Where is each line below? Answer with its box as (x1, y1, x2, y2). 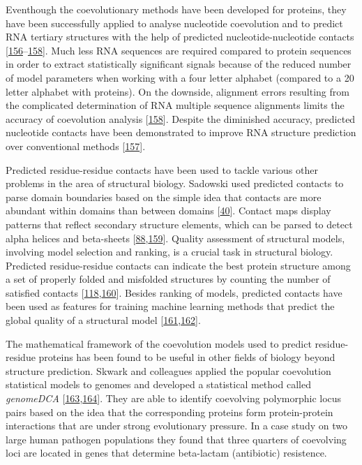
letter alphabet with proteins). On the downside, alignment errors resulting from (6, 84, 349, 98)
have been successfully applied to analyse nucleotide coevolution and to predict (6, 15, 343, 30)
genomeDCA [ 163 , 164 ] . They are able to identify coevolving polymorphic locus (6, 391, 342, 406)
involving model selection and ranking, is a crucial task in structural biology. (6, 244, 333, 259)
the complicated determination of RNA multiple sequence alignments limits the (6, 98, 345, 112)
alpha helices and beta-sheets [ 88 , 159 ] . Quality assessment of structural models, (6, 230, 345, 245)
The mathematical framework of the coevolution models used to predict (6, 336, 312, 350)
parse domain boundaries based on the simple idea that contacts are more (6, 189, 322, 204)
